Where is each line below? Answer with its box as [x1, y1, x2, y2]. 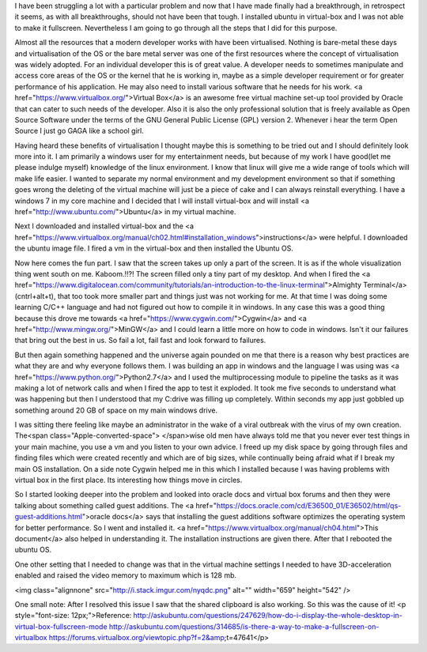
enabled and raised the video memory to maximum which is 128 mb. [14, 571, 237, 580]
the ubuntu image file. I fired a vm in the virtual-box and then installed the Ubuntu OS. [14, 243, 294, 253]
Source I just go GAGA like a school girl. [14, 126, 144, 136]
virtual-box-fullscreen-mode [14, 621, 108, 631]
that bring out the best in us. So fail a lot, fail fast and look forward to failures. [14, 336, 266, 345]
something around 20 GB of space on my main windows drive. [14, 405, 217, 415]
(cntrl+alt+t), [14, 291, 56, 300]
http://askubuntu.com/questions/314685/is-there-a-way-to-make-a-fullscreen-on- [108, 621, 380, 631]
